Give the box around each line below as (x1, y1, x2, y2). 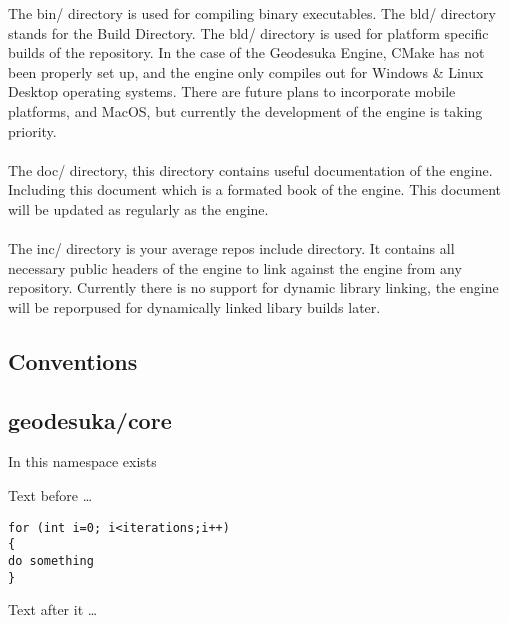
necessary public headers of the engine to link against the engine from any (8, 257, 462, 278)
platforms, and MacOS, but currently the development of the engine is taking (8, 100, 483, 121)
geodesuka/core (8, 404, 172, 435)
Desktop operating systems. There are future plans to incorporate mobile (8, 81, 456, 102)
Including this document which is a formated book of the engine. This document (8, 179, 502, 200)
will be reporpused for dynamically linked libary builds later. (8, 296, 381, 317)
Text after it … (8, 599, 98, 620)
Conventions (8, 345, 138, 376)
